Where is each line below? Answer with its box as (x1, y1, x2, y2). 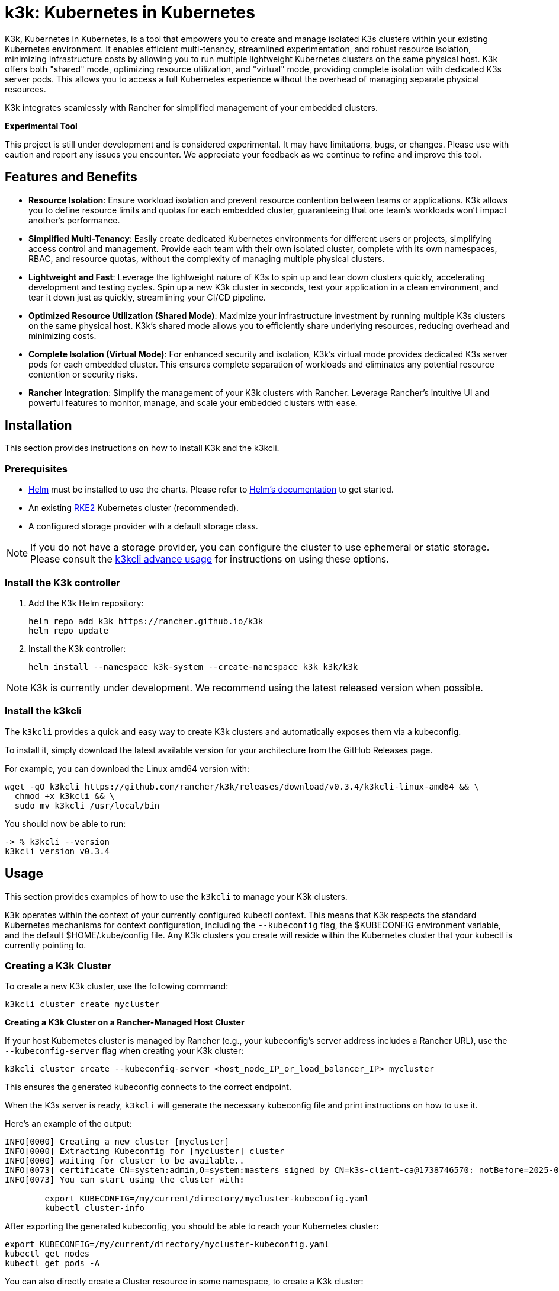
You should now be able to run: (5, 818, 126, 829)
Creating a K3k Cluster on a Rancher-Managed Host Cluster (5, 1017, 245, 1028)
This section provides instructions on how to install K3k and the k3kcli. (5, 443, 279, 453)
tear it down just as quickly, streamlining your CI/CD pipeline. (28, 292, 266, 302)
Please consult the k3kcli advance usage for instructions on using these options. (30, 553, 389, 565)
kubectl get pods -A (5, 1258, 100, 1268)
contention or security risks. (28, 369, 138, 379)
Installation (5, 418, 72, 433)
